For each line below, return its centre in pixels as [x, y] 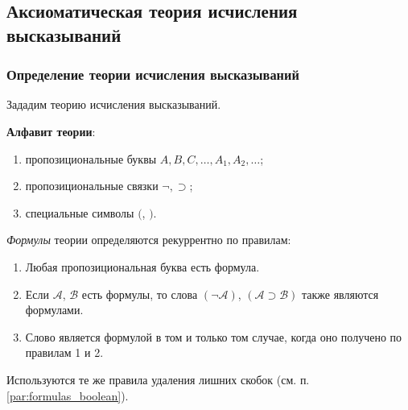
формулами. [54, 310]
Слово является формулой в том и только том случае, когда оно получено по [214, 336]
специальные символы [80, 212]
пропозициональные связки [92, 186]
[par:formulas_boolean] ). [68, 395]
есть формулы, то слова [140, 294]
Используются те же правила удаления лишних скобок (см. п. [158, 379]
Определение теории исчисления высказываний [153, 75]
